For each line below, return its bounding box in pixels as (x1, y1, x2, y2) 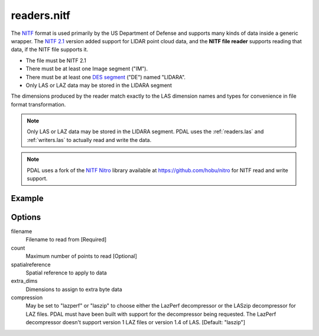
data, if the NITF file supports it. (11, 46, 89, 53)
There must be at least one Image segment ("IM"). (25, 65, 148, 72)
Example (11, 193, 44, 203)
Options (11, 212, 41, 222)
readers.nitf (11, 9, 71, 22)
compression (11, 294, 43, 301)
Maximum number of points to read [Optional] (25, 253, 137, 260)
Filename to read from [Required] (25, 236, 107, 243)
